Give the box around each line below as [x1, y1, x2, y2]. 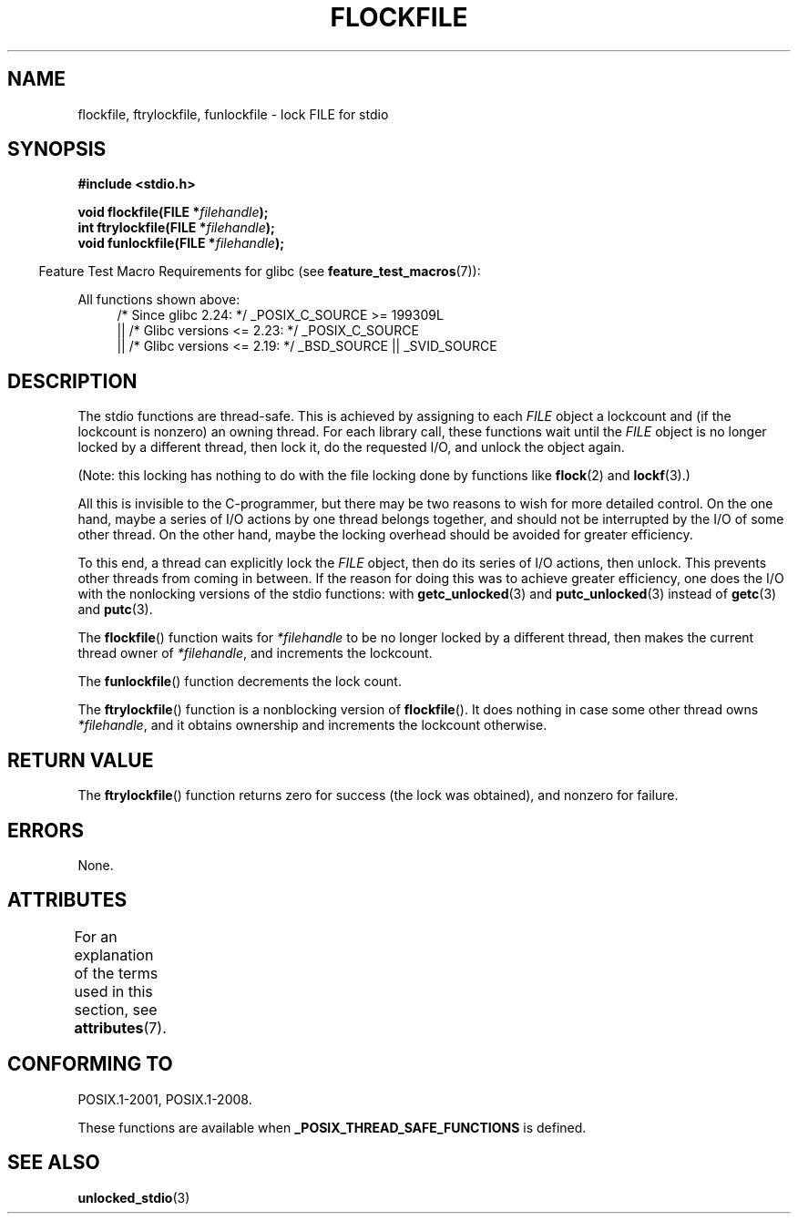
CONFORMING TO [7, 1052, 173, 1076]
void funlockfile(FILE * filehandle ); [77, 235, 284, 251]
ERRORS [7, 818, 85, 842]
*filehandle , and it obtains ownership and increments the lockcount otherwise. [77, 717, 547, 734]
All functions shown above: [77, 292, 240, 308]
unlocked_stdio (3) [77, 1189, 190, 1206]
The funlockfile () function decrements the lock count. [77, 673, 402, 690]
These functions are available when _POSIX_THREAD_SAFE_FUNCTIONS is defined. [77, 1119, 587, 1135]
